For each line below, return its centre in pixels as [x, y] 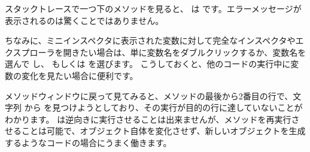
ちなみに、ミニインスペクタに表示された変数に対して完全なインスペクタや [150, 40]
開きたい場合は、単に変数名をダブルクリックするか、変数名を [185, 52]
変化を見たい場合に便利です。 [80, 75]
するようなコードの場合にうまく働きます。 [88, 142]
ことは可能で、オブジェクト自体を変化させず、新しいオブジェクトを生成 [163, 131]
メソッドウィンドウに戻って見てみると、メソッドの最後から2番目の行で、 [149, 95]
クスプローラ [30, 52]
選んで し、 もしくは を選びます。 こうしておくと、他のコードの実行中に [148, 64]
